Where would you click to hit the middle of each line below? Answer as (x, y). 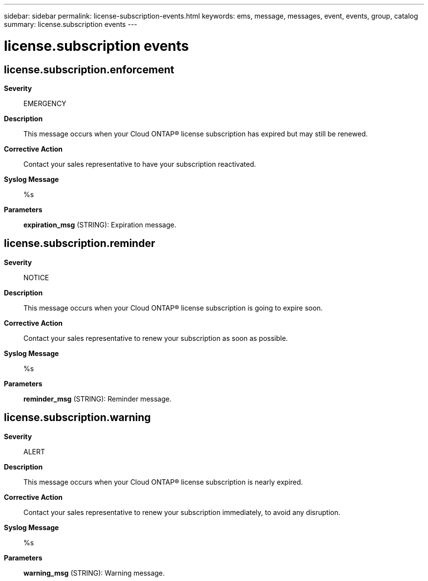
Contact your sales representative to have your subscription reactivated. (140, 164)
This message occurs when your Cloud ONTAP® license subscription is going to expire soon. (173, 308)
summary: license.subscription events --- (71, 24)
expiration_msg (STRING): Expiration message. (100, 224)
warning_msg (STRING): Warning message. (94, 573)
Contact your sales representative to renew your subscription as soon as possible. (156, 338)
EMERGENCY (45, 103)
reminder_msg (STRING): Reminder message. (97, 399)
